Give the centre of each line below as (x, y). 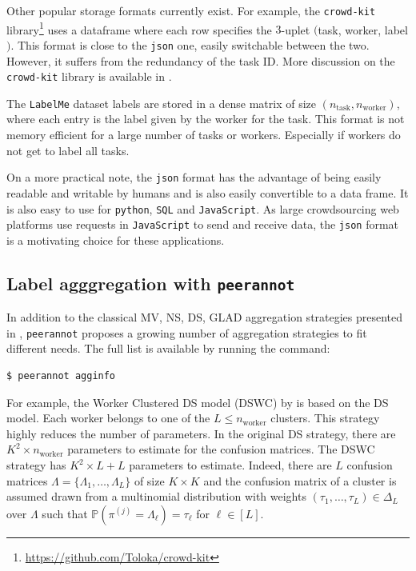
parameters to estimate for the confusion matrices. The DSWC (221, 449)
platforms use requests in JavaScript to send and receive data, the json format (203, 224)
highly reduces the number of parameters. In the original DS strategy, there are (201, 433)
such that (65, 513)
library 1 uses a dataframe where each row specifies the (139, 28)
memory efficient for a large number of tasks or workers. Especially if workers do (204, 135)
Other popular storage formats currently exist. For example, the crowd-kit (191, 10)
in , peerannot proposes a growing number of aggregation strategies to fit (187, 332)
